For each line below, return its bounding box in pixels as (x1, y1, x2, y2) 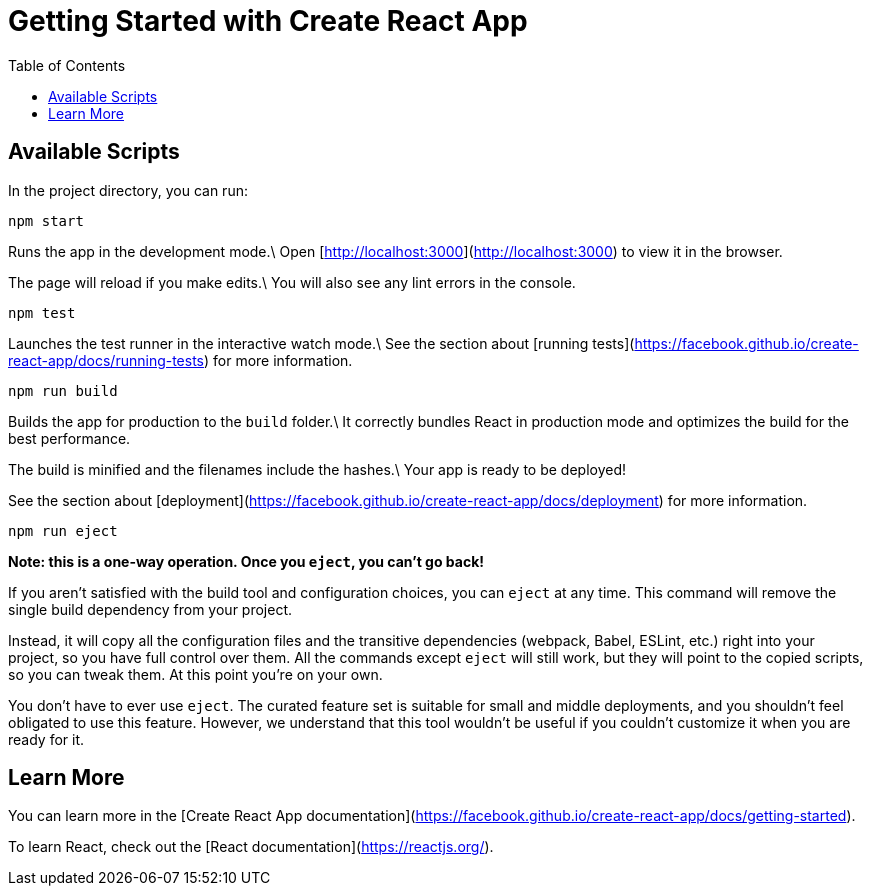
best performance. (8, 429, 131, 447)
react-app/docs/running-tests (8, 351, 204, 369)
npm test (8, 304, 76, 321)
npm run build (8, 382, 118, 399)
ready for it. (8, 730, 85, 748)
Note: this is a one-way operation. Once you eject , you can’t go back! (8, 552, 485, 570)
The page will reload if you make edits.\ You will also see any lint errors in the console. (8, 273, 576, 291)
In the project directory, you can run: (8, 181, 248, 199)
